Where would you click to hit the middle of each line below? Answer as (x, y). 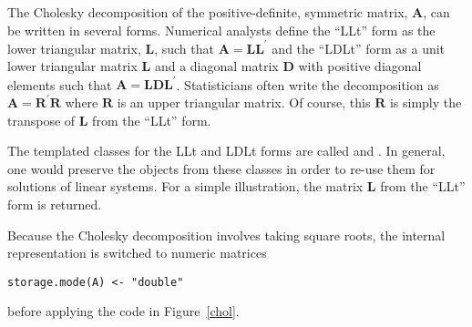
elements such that (60, 84)
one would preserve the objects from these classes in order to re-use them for (221, 168)
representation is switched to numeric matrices (137, 253)
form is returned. (55, 204)
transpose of (41, 120)
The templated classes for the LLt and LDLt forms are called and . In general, (226, 151)
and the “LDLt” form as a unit (359, 48)
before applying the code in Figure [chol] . (123, 311)
